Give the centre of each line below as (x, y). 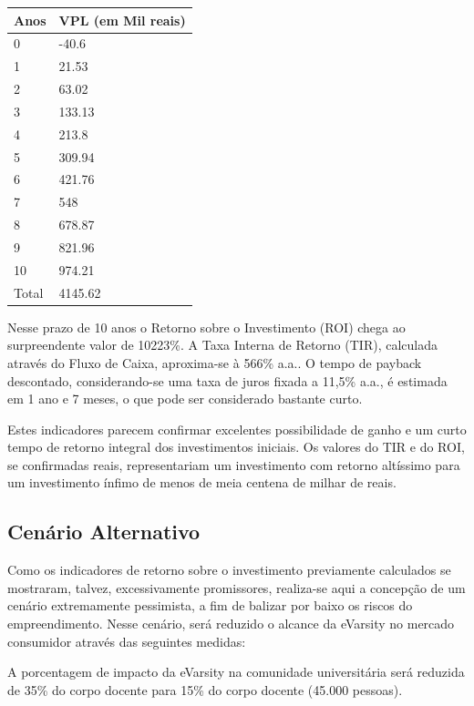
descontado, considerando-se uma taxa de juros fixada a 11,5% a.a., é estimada (227, 380)
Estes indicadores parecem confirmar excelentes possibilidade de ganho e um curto (237, 429)
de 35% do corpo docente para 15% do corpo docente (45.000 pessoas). (205, 689)
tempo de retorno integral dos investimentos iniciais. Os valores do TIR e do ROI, (236, 447)
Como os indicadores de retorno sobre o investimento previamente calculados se (229, 570)
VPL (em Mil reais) (122, 20)
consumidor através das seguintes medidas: (127, 641)
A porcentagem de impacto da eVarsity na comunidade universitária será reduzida (236, 672)
